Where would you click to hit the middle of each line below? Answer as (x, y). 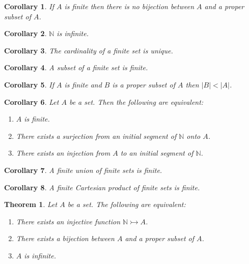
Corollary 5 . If (29, 84)
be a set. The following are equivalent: (127, 204)
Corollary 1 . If (29, 6)
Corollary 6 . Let (32, 101)
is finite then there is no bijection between (129, 6)
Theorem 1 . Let (31, 204)
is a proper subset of (144, 84)
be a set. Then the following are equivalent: (136, 101)
